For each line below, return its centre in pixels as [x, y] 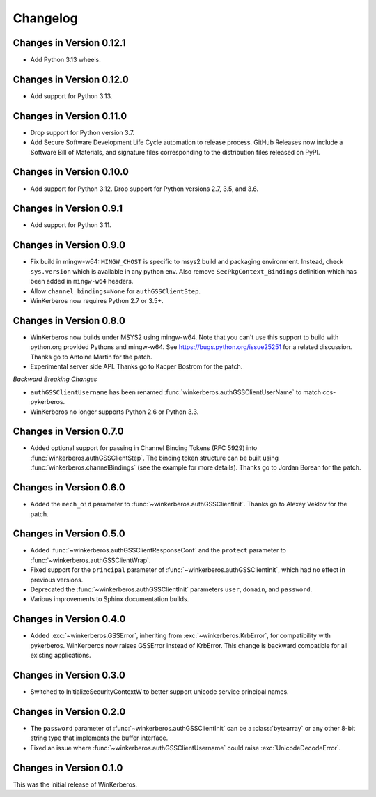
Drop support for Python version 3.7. [83, 132]
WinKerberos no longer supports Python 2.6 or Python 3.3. [115, 412]
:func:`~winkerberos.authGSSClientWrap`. [91, 560]
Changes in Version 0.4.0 [69, 619]
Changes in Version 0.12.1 [70, 43]
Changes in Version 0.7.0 [69, 432]
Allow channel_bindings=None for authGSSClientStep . [116, 291]
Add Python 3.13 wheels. [65, 60]
